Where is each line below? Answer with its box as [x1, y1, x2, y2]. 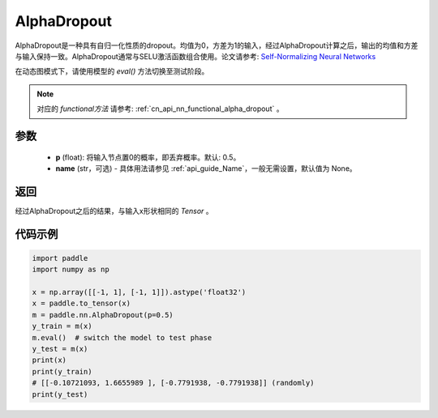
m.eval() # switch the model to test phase [32, 333, 213, 342]
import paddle [32, 254, 88, 262]
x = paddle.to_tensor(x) [32, 299, 131, 308]
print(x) [32, 356, 67, 365]
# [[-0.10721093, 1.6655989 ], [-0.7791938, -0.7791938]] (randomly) [32, 378, 315, 388]
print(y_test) [32, 390, 88, 399]
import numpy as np [32, 265, 109, 275]
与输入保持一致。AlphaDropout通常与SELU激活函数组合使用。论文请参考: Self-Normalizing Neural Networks [15, 51, 376, 61]
